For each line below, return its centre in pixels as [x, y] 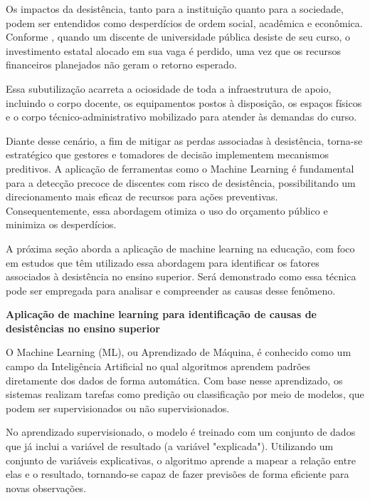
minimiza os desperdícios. [61, 224]
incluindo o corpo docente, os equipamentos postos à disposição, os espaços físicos [184, 102]
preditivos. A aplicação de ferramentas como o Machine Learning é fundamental [180, 168]
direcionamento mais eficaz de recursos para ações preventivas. [142, 197]
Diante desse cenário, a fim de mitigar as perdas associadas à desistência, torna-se [184, 140]
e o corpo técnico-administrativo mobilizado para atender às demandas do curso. [181, 117]
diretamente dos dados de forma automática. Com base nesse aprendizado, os [174, 380]
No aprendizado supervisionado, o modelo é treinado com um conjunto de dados [181, 432]
